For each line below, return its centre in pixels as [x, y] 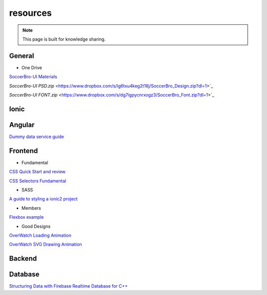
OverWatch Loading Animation [40, 235]
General [22, 56]
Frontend [23, 151]
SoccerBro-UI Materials [33, 77]
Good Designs [36, 226]
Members [31, 208]
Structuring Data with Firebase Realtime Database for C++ [68, 286]
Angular [22, 124]
